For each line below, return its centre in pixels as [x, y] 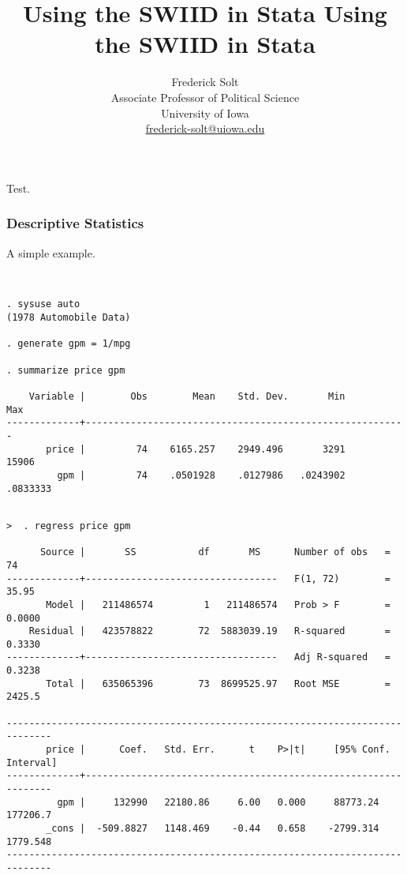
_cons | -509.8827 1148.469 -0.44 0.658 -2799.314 [213, 828]
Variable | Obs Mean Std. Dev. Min [187, 396]
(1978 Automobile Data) [69, 318]
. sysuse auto [43, 304]
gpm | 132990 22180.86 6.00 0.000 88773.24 [218, 802]
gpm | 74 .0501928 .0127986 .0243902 [201, 475]
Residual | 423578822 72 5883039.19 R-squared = [209, 631]
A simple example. [51, 252]
